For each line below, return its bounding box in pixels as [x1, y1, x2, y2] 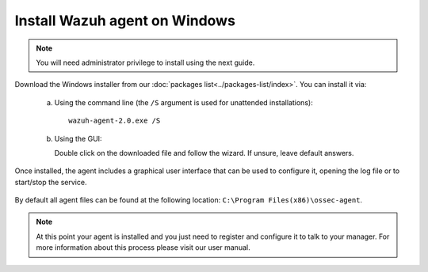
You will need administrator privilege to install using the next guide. [36, 58, 255, 67]
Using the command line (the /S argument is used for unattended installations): [54, 97, 313, 107]
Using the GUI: [54, 134, 102, 143]
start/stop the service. [14, 177, 87, 187]
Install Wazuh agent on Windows [14, 12, 235, 29]
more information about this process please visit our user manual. [36, 243, 250, 252]
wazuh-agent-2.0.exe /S [68, 116, 161, 126]
